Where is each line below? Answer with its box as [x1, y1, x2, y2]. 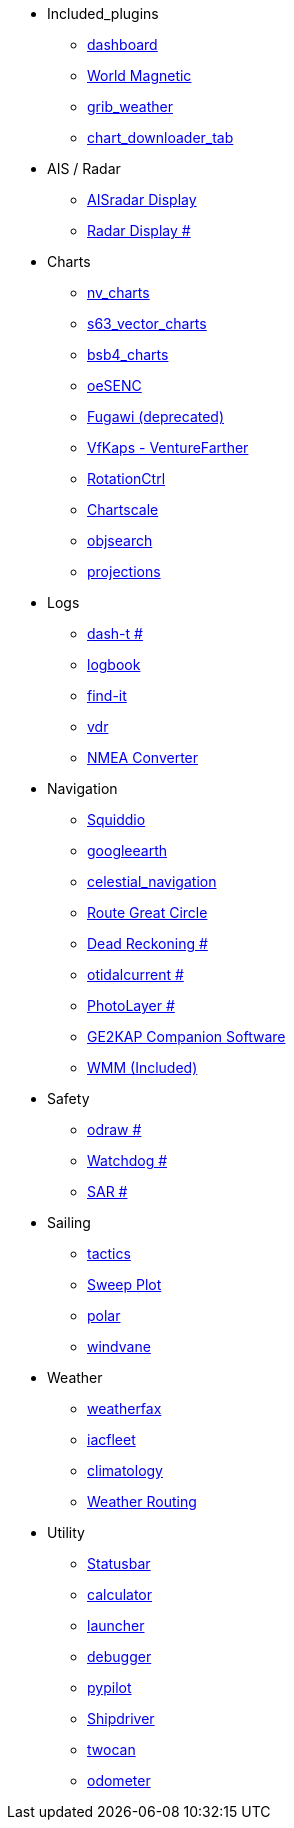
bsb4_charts [87, 346, 169, 363]
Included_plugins [47, 5, 159, 22]
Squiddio [87, 811, 146, 828]
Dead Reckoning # [87, 935, 208, 952]
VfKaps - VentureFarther [87, 439, 249, 456]
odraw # [87, 1121, 142, 1138]
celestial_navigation [87, 873, 217, 890]
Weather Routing [87, 1493, 197, 1510]
